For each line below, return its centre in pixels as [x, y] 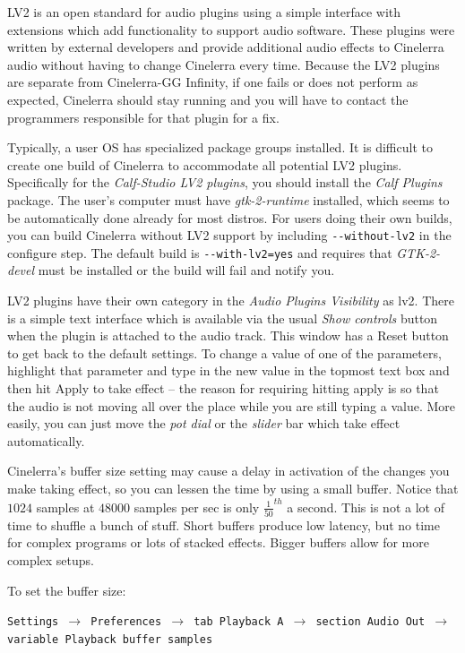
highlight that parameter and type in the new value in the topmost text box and [228, 370]
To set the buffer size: [67, 590]
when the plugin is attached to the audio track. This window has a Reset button [228, 335]
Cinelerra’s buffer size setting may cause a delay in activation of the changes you [228, 471]
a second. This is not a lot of [366, 507]
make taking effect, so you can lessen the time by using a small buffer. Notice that [233, 488]
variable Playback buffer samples [110, 639]
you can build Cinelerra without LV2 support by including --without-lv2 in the [229, 235]
